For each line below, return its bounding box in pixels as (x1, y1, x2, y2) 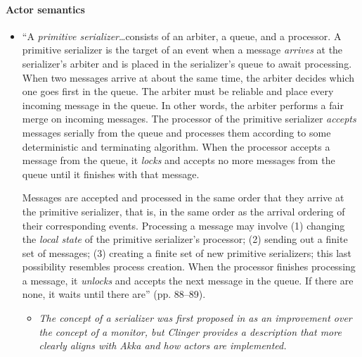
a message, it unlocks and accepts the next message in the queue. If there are (22, 273, 354, 287)
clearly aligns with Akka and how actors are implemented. (39, 338, 287, 353)
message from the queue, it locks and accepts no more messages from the (22, 153, 335, 168)
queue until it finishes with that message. (22, 166, 200, 181)
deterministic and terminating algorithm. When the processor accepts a (22, 139, 330, 154)
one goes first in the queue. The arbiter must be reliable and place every (22, 84, 334, 99)
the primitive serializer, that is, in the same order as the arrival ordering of (22, 203, 345, 218)
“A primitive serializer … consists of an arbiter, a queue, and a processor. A (22, 28, 342, 43)
